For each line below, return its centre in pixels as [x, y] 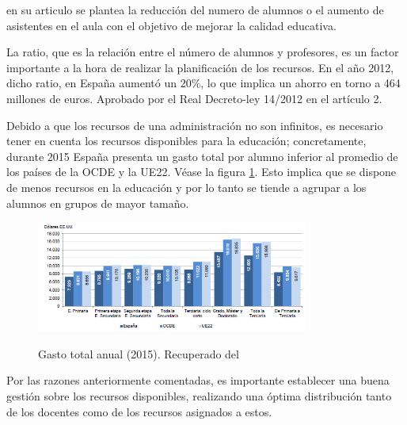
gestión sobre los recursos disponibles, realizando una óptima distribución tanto [199, 395]
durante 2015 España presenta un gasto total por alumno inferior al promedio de [202, 156]
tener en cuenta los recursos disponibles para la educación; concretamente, [186, 141]
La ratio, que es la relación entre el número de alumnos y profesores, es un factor [203, 52]
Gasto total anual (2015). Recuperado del [139, 353]
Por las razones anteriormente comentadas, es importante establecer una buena [198, 380]
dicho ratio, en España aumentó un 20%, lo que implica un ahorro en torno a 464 [203, 83]
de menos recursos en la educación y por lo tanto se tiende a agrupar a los [186, 187]
